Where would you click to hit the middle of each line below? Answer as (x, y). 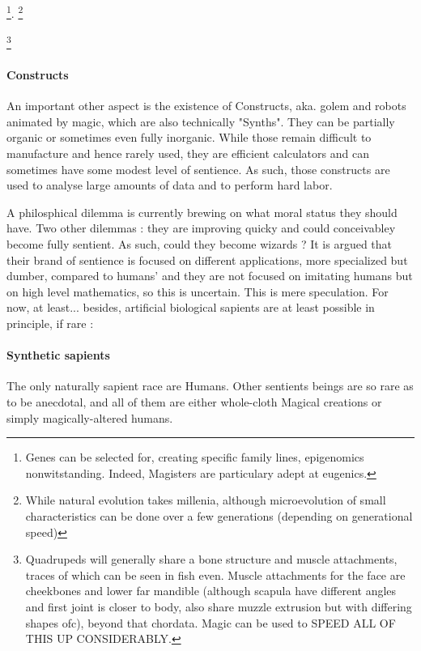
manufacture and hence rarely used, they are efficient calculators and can (188, 153)
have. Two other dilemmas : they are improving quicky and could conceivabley (201, 228)
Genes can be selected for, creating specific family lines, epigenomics (195, 457)
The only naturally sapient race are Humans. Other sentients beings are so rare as (210, 386)
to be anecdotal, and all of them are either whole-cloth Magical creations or (194, 402)
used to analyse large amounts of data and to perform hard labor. (170, 185)
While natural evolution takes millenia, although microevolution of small (206, 500)
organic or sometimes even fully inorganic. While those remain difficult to (189, 137)
